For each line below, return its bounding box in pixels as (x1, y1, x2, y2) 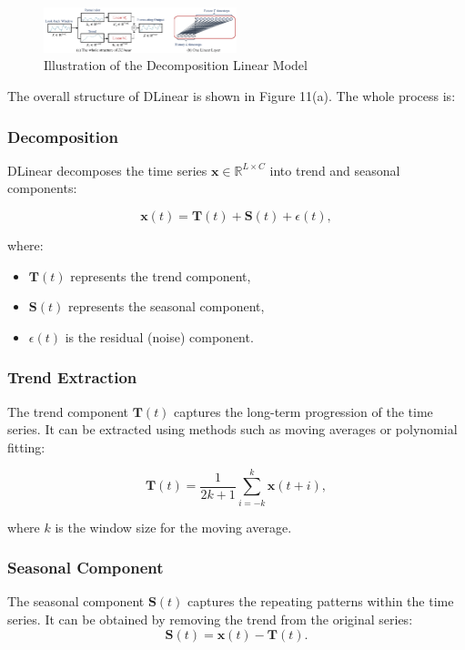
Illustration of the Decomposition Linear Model (44, 56, 308, 75)
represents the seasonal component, (67, 297, 265, 316)
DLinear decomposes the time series (7, 160, 207, 179)
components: (7, 178, 77, 198)
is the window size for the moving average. (55, 517, 292, 536)
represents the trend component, (70, 266, 251, 285)
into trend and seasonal (269, 160, 400, 179)
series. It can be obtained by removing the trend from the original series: (7, 609, 413, 628)
